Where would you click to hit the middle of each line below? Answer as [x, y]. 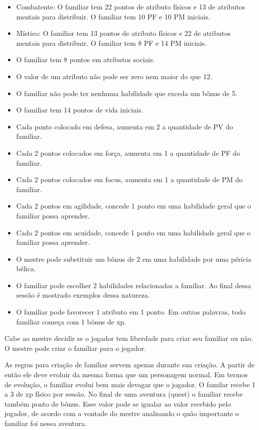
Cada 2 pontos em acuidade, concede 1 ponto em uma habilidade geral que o [133, 232]
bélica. [26, 269]
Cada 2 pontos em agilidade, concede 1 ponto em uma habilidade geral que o [133, 206]
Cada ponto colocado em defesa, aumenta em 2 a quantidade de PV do [125, 126]
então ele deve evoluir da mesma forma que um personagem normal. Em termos [126, 375]
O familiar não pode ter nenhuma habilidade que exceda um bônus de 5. [127, 93]
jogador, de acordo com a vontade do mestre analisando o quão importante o [122, 413]
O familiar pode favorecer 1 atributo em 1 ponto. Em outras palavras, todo [131, 312]
